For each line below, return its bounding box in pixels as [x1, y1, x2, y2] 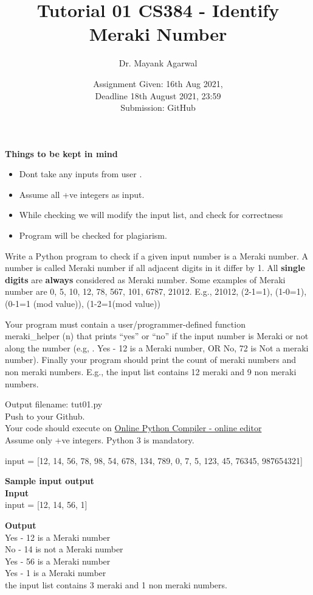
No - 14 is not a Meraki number [5, 543, 123, 555]
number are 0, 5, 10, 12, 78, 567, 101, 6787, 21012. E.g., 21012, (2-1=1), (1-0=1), [5, 285, 307, 298]
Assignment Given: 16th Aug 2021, [93, 77, 223, 90]
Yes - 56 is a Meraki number [5, 554, 111, 567]
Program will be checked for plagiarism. [19, 229, 167, 242]
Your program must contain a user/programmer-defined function [5, 317, 246, 330]
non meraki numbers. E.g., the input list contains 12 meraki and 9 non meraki [5, 365, 297, 378]
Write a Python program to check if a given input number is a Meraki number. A [5, 249, 309, 262]
